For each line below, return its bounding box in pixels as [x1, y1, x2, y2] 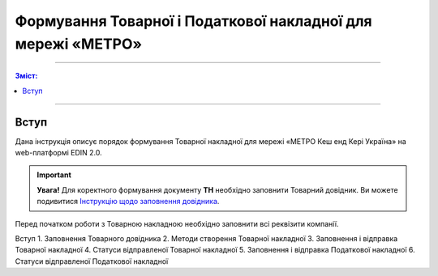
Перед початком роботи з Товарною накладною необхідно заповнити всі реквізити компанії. [15, 219, 340, 228]
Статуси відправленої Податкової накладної [15, 256, 169, 266]
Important [36, 170, 72, 180]
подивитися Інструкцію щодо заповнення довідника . [36, 197, 220, 206]
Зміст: [15, 71, 38, 81]
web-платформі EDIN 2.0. [15, 148, 102, 158]
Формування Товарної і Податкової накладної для [15, 12, 372, 30]
